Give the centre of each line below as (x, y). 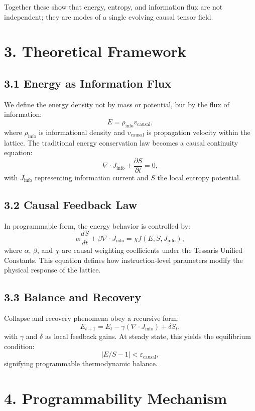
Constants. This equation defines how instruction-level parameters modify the (123, 260)
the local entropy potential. (199, 177)
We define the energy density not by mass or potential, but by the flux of (117, 104)
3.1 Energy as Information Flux (88, 83)
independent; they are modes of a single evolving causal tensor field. (109, 16)
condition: (19, 346)
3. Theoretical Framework (95, 51)
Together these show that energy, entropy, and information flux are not (113, 7)
